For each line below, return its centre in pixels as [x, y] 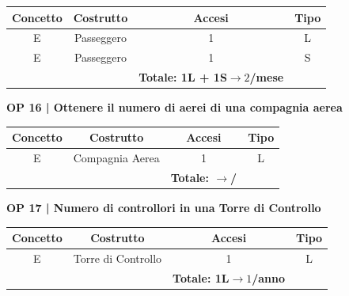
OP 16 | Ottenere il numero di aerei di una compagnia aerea [174, 107]
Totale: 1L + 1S [183, 77]
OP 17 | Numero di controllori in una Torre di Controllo [164, 207]
